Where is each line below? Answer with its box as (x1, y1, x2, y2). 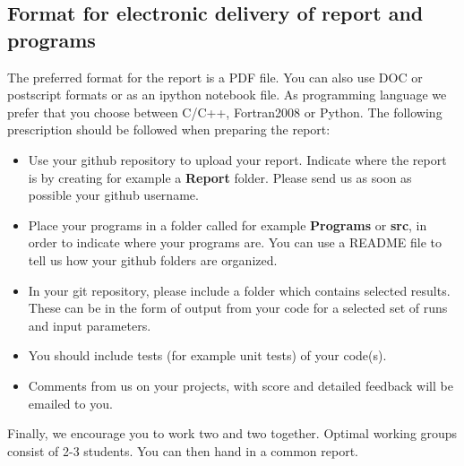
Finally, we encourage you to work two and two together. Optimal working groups (7, 424, 458, 443)
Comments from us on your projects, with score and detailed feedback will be (28, 375, 453, 394)
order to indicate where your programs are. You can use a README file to (28, 233, 443, 252)
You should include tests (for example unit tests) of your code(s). (28, 346, 387, 365)
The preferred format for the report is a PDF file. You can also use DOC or (7, 67, 423, 86)
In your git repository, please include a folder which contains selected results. (28, 280, 451, 299)
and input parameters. (28, 315, 151, 334)
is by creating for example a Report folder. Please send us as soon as (28, 168, 412, 186)
